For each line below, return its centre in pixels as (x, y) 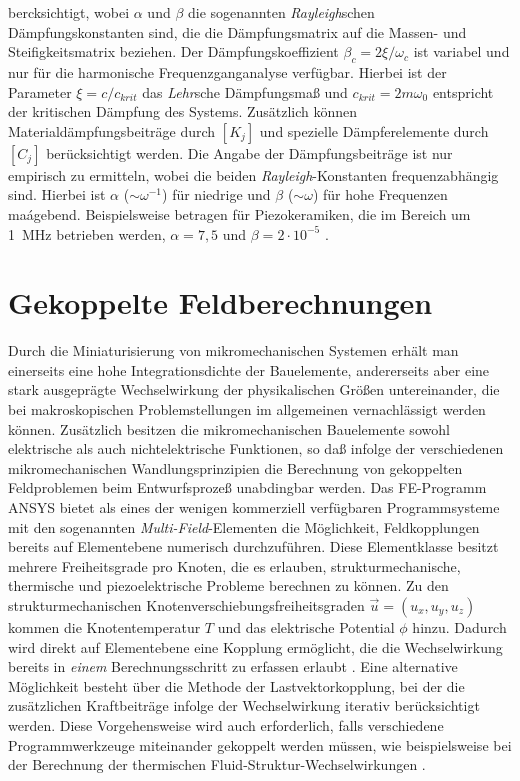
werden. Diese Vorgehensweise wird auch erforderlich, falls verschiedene (226, 724)
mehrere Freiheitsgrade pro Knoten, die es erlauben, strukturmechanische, (234, 565)
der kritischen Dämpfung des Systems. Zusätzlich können (183, 111)
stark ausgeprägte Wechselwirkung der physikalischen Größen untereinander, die (254, 389)
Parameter (40, 91)
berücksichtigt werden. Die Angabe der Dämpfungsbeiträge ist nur (249, 152)
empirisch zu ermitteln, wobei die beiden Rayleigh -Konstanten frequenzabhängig (253, 174)
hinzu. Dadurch (459, 626)
